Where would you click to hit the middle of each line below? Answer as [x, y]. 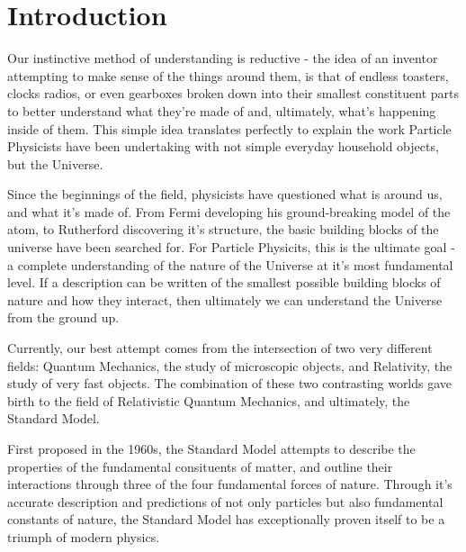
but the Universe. [55, 163]
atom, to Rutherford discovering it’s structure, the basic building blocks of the [223, 229]
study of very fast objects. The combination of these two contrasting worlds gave [230, 383]
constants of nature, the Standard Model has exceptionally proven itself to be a [226, 519]
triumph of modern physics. [84, 536]
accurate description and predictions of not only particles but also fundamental [225, 501]
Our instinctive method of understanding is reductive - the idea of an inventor [223, 58]
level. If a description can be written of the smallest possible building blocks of [224, 282]
